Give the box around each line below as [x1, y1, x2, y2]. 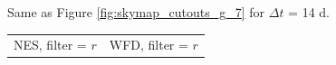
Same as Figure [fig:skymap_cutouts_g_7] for [7, 3, 265, 21]
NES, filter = [14, 35, 87, 54]
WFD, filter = [109, 35, 188, 54]
